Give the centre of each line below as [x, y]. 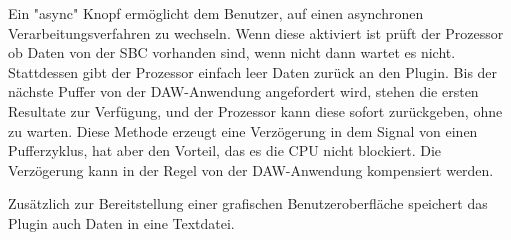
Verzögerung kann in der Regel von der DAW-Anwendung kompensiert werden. [251, 169]
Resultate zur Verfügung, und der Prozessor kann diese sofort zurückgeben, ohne [255, 110]
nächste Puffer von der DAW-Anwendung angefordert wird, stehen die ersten [243, 91]
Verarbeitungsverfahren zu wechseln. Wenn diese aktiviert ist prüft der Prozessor [256, 32]
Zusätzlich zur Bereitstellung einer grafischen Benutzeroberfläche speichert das [248, 203]
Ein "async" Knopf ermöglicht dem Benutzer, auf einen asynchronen [216, 13]
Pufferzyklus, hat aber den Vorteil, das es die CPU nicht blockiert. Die [225, 150]
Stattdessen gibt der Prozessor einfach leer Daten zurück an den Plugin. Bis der [253, 71]
